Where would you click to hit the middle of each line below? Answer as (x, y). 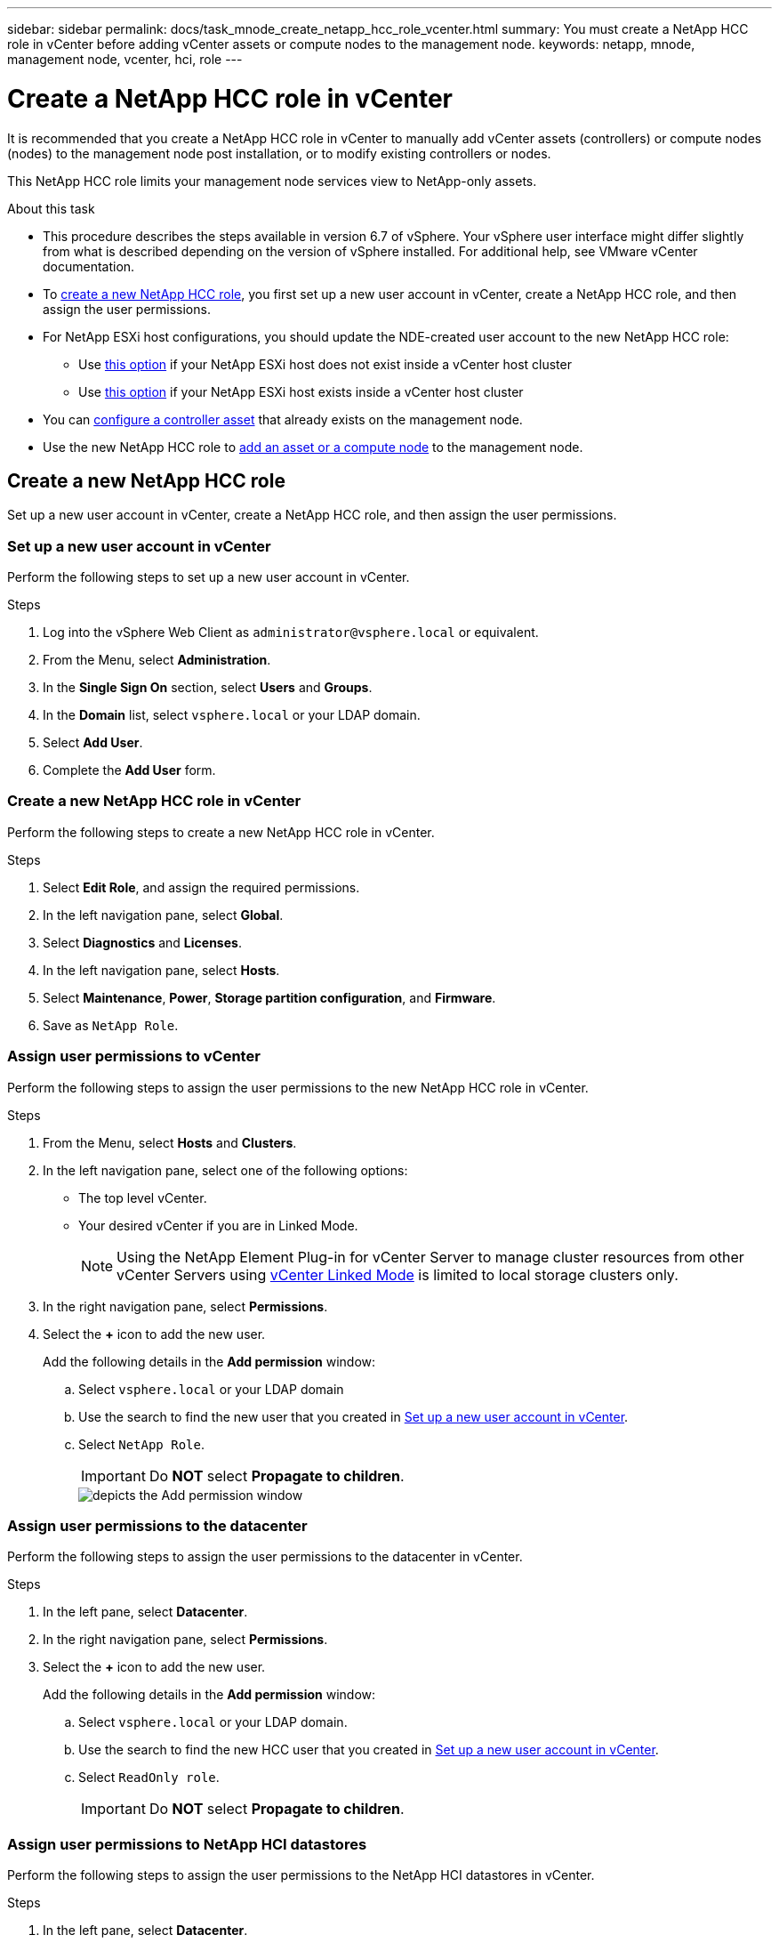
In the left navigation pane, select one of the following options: (225, 1170)
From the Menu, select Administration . (157, 660)
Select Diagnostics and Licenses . (142, 942)
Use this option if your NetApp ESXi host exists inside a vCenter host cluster (301, 391)
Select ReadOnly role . (149, 1778)
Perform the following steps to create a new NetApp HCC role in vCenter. (221, 832)
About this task (51, 208)
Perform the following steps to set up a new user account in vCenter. (209, 577)
